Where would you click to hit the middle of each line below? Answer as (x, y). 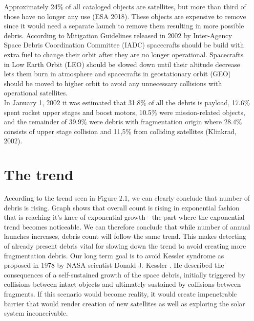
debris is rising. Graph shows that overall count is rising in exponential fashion (122, 207)
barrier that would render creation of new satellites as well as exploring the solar (125, 303)
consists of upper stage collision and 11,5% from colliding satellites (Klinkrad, (120, 131)
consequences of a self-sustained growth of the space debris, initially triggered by (125, 274)
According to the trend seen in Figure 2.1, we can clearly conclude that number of (127, 198)
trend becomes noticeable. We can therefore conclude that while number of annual (127, 226)
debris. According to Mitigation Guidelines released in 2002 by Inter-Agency (118, 35)
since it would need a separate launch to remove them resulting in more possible (124, 26)
